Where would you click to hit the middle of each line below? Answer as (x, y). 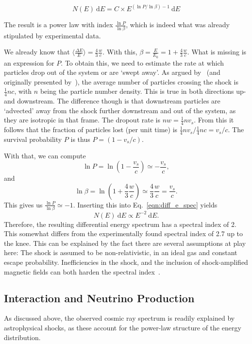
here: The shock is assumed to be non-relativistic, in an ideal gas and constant (121, 252)
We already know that (37, 52)
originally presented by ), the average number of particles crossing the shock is (121, 81)
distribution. (22, 337)
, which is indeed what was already (178, 25)
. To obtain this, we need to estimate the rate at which (143, 62)
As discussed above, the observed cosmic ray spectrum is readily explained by (119, 318)
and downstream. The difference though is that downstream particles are (112, 101)
